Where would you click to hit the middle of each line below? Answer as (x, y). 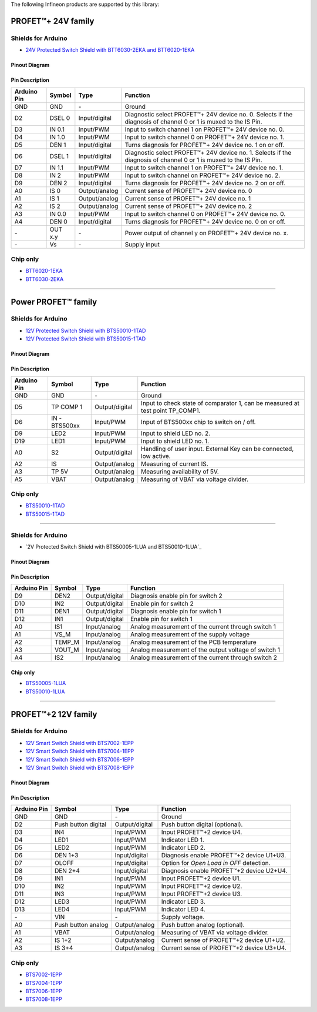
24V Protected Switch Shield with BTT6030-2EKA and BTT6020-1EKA (110, 50)
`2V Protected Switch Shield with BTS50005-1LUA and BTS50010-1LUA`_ (114, 546)
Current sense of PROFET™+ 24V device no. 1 (188, 198)
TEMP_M (67, 642)
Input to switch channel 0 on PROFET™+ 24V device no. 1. (205, 137)
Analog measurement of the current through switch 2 (204, 657)
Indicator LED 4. (183, 910)
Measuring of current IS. (175, 463)
